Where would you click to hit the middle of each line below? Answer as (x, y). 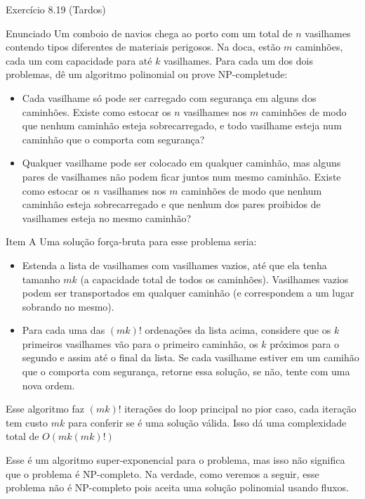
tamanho (41, 279)
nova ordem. (48, 385)
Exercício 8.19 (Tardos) (56, 9)
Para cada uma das (64, 330)
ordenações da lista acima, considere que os (238, 330)
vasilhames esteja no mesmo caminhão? (106, 218)
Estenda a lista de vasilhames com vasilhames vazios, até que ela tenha (174, 265)
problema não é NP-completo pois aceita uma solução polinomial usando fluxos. (177, 487)
